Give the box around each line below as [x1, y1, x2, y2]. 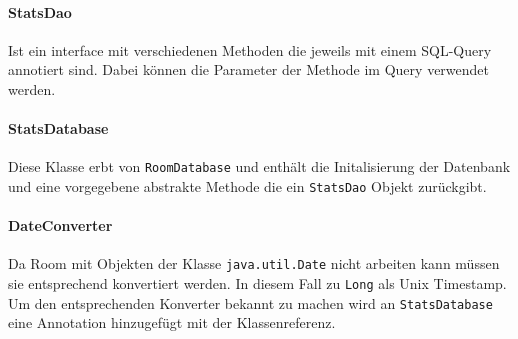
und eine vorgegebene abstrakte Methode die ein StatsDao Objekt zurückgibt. [8, 176, 487, 197]
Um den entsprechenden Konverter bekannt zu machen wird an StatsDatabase [8, 292, 493, 313]
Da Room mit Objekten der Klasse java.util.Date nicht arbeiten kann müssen [8, 253, 500, 274]
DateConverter [8, 215, 113, 236]
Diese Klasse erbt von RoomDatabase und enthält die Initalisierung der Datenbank [8, 156, 511, 177]
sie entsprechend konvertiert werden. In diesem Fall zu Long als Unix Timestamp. [8, 273, 507, 294]
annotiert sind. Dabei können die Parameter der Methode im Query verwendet [8, 59, 489, 80]
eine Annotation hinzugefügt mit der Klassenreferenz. [8, 312, 336, 333]
